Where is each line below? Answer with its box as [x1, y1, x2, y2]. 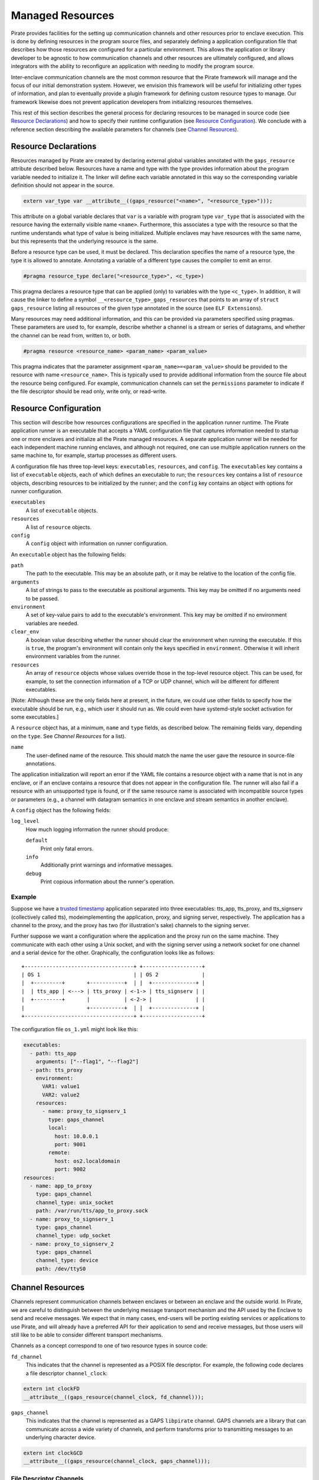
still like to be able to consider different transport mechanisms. [11, 1331, 164, 1338]
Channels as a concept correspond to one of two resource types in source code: [11, 1342, 208, 1349]
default [25, 837, 48, 844]
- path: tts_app [30, 1050, 77, 1057]
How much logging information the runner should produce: [25, 826, 169, 833]
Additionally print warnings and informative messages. [40, 861, 174, 868]
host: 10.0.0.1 [54, 1132, 99, 1140]
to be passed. [25, 595, 59, 602]
